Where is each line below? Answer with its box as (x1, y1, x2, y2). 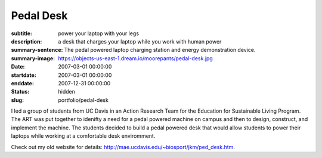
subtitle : (11, 30, 33, 37)
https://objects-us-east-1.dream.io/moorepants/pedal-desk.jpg (58, 54, 213, 62)
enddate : (11, 79, 34, 86)
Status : (11, 88, 30, 95)
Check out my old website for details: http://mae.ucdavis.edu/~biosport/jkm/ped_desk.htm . (11, 143, 236, 150)
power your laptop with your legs (58, 30, 140, 37)
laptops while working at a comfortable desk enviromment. (11, 132, 156, 140)
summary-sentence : (11, 47, 63, 54)
